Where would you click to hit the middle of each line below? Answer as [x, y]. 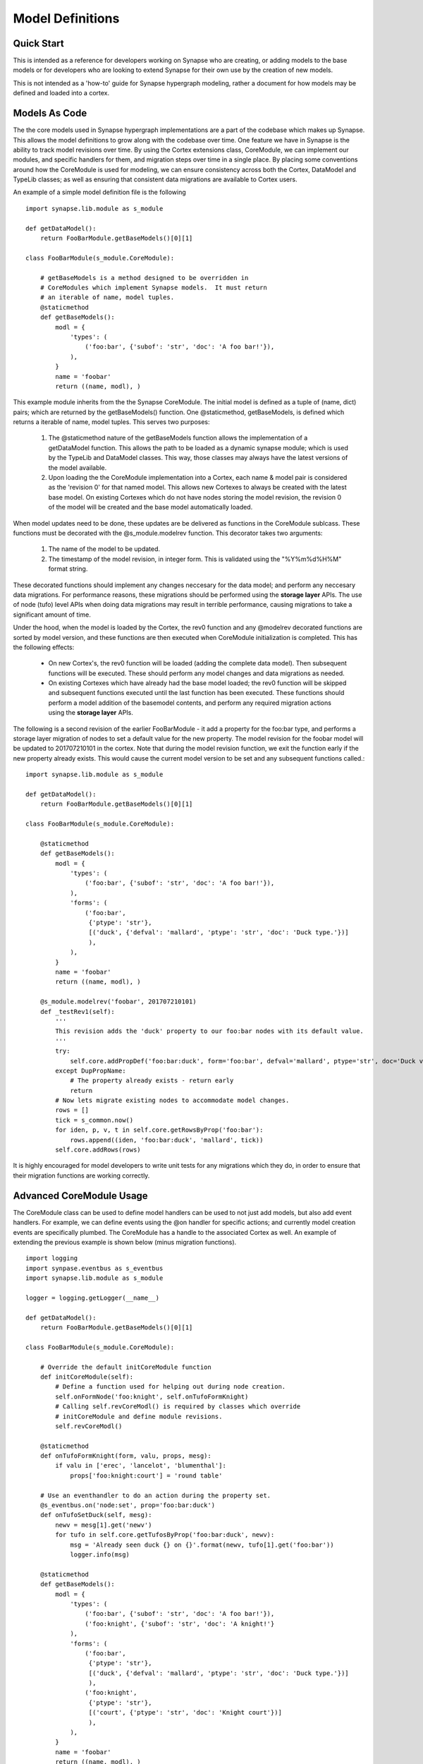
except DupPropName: [91, 1070]
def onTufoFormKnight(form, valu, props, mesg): [125, 1456]
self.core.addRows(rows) [98, 1150]
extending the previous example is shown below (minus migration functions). [125, 1242]
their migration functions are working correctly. [81, 1176]
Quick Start [38, 43]
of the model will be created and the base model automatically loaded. [151, 507]
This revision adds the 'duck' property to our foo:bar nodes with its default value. [210, 1031]
